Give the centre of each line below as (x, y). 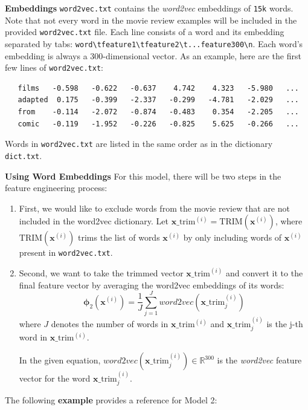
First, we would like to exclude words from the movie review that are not (154, 208)
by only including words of (233, 237)
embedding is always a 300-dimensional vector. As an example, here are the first (153, 55)
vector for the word (55, 378)
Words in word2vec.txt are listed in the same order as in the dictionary (139, 144)
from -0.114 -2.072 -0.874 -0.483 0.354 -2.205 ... (158, 112)
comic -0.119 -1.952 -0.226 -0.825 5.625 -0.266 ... (158, 124)
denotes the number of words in (110, 324)
